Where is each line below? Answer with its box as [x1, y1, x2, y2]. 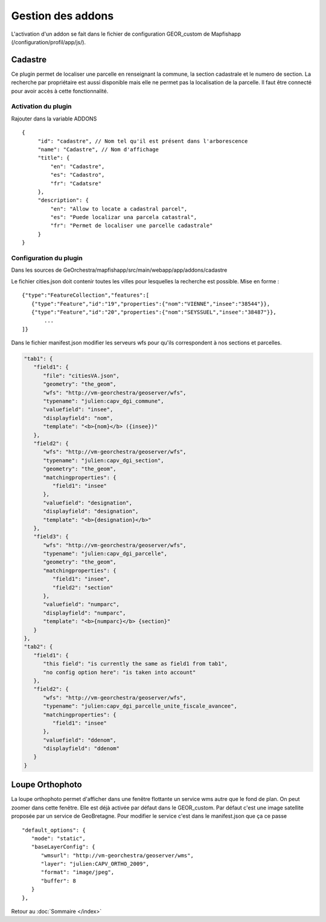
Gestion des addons [11, 9, 114, 22]
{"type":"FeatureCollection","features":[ [22, 292, 150, 299]
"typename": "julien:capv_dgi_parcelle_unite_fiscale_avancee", [43, 703, 238, 710]
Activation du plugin [11, 102, 72, 111]
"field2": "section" [52, 584, 113, 591]
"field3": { [33, 533, 69, 540]
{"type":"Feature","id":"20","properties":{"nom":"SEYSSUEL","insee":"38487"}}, [31, 309, 277, 315]
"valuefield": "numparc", [43, 601, 120, 608]
